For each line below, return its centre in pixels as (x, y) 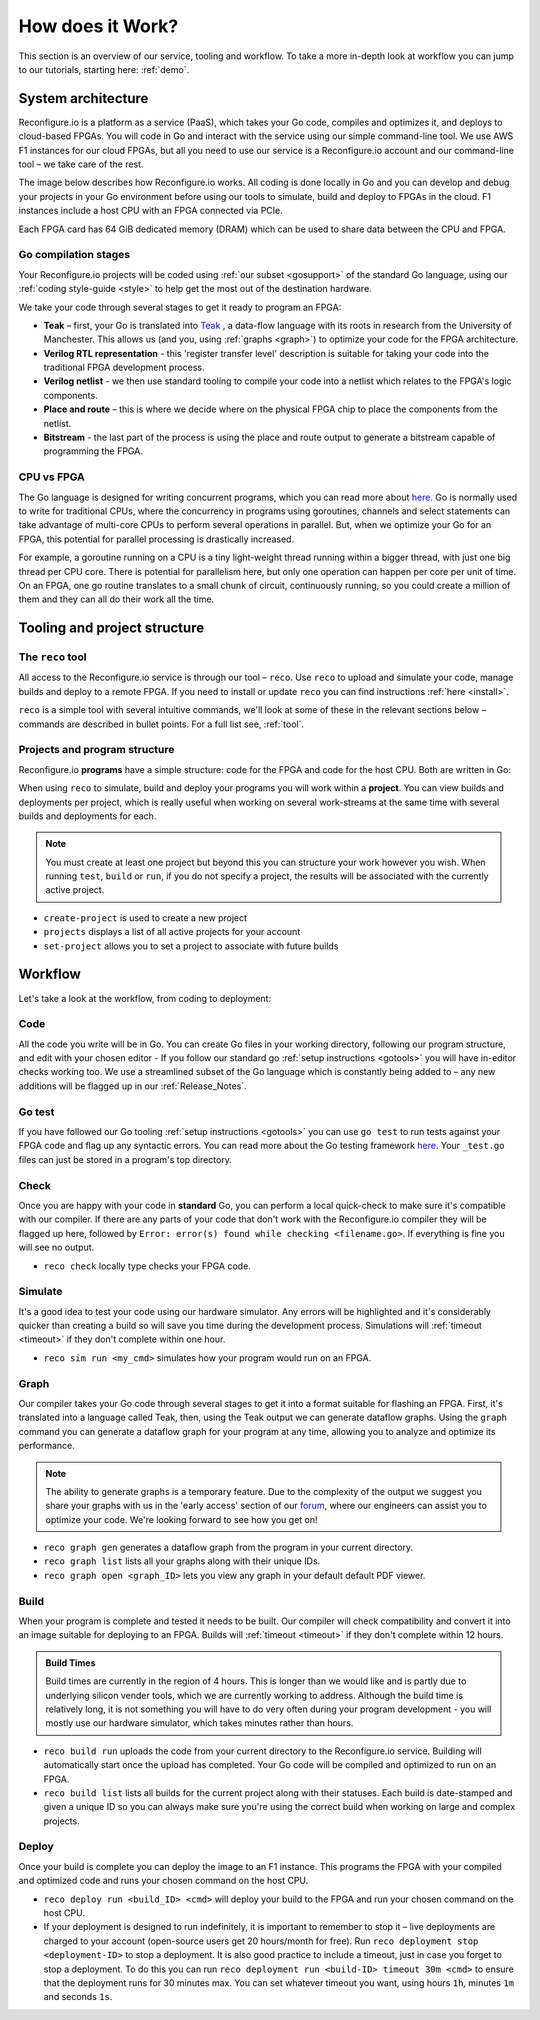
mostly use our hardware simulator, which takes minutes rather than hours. (199, 1723)
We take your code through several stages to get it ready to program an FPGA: (180, 307)
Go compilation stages (74, 255)
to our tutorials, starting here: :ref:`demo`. (104, 69)
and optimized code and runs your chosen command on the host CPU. (163, 1881)
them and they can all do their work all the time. (116, 599)
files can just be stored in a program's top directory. (125, 1159)
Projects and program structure (96, 750)
